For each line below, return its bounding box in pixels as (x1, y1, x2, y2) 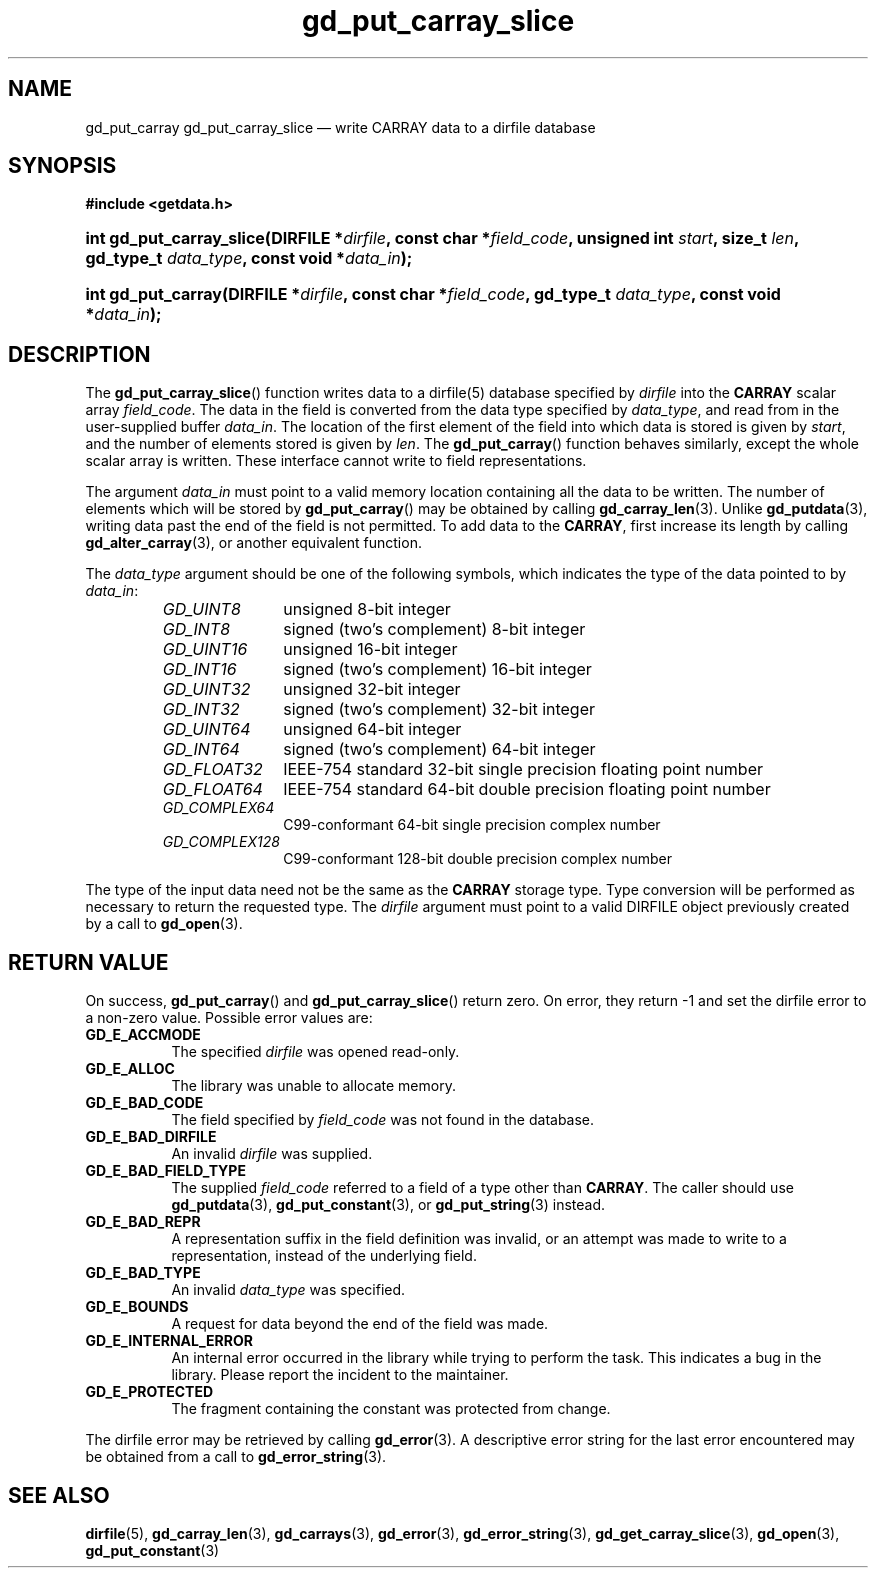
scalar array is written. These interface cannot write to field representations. (85, 452, 587, 470)
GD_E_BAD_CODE (85, 1094, 204, 1112)
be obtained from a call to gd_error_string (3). (85, 1448, 387, 1466)
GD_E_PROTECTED (85, 1383, 214, 1401)
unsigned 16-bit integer (283, 639, 458, 660)
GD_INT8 (162, 619, 231, 640)
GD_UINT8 (162, 599, 241, 620)
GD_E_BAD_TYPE (85, 1264, 201, 1282)
